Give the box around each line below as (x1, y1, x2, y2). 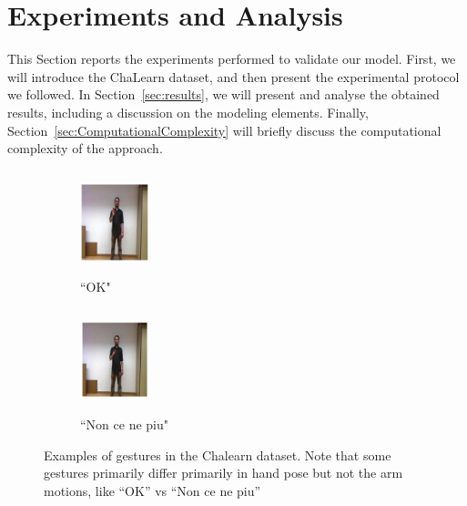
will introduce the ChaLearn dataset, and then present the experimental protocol (7, 67, 460, 86)
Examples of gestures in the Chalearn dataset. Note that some (44, 445, 391, 464)
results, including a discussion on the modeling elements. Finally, (7, 102, 369, 121)
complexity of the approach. (7, 139, 163, 158)
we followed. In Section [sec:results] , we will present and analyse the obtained (7, 85, 440, 104)
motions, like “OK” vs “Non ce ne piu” (44, 481, 261, 500)
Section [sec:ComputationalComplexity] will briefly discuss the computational (7, 120, 442, 139)
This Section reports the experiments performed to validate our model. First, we (7, 49, 456, 68)
